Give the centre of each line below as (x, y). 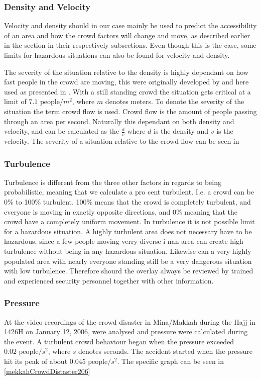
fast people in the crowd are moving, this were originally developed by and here (126, 82)
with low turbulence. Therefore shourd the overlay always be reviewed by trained (129, 271)
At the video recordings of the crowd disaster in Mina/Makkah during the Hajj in (130, 321)
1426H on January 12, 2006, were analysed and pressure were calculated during (126, 331)
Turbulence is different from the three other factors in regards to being (113, 182)
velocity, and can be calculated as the (62, 131)
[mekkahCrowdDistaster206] (47, 371)
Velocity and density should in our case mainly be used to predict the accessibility (130, 25)
